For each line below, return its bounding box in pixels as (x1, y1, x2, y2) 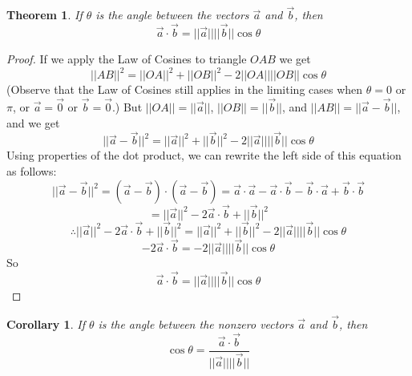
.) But (111, 98, 143, 115)
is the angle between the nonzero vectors (98, 315, 294, 332)
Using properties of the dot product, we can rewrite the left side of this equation (6, 147, 402, 164)
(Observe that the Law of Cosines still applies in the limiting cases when (6, 81, 363, 98)
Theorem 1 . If (6, 6, 83, 23)
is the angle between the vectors (95, 6, 249, 23)
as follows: (6, 162, 57, 179)
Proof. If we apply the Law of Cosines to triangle (6, 51, 247, 67)
